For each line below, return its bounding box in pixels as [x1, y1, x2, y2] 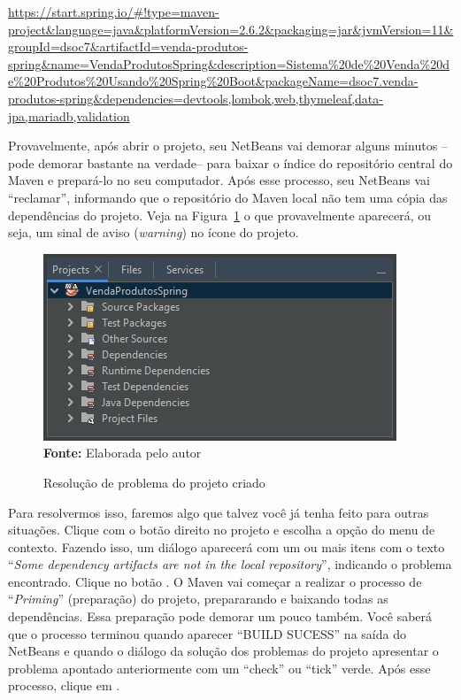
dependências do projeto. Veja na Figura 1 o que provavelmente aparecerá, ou [8, 205, 432, 224]
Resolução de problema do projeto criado [43, 473, 265, 491]
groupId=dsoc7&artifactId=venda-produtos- [8, 37, 249, 56]
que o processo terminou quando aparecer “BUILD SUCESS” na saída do [8, 624, 406, 642]
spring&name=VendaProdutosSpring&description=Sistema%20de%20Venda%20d [8, 54, 449, 73]
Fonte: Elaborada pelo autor [43, 443, 202, 462]
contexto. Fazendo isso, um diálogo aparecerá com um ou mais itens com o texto [8, 537, 445, 556]
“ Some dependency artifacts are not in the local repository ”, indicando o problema [8, 555, 452, 573]
